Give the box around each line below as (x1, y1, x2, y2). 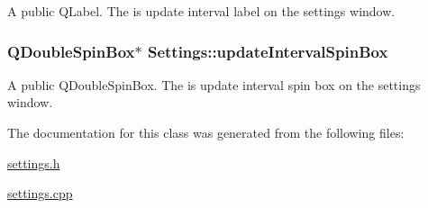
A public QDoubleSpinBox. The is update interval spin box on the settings (7, 75, 421, 94)
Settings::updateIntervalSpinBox (147, 40, 388, 62)
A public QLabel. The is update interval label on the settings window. (7, 2, 396, 20)
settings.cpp (7, 184, 73, 203)
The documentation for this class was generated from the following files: (7, 123, 405, 141)
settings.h (7, 153, 60, 172)
